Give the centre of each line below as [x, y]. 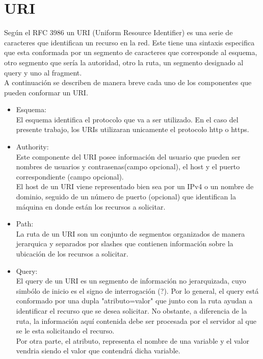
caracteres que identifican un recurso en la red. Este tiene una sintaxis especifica [129, 42]
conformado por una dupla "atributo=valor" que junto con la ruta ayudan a [134, 301]
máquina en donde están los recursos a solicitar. [91, 206]
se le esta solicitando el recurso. [65, 331]
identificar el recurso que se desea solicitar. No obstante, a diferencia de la [131, 310]
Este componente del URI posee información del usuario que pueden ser [128, 156]
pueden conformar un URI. [46, 92]
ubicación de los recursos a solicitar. [72, 253]
